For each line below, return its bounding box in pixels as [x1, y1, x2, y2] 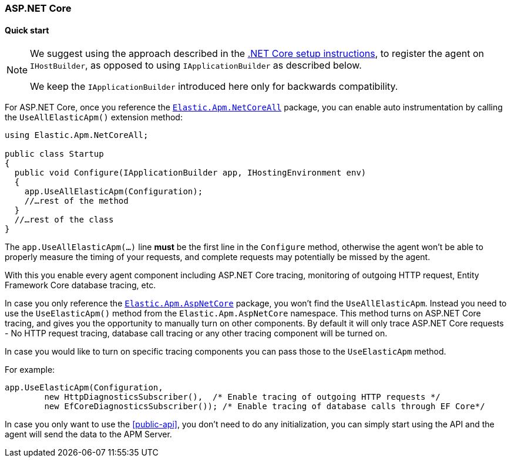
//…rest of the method [24, 196, 129, 206]
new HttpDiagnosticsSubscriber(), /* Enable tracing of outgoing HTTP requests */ [44, 392, 441, 402]
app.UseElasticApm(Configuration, [5, 383, 163, 393]
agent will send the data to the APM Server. [5, 429, 172, 440]
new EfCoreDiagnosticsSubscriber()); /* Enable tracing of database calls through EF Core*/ [44, 402, 485, 412]
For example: [5, 365, 55, 375]
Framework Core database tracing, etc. [5, 280, 156, 291]
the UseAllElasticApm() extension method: [5, 112, 183, 123]
